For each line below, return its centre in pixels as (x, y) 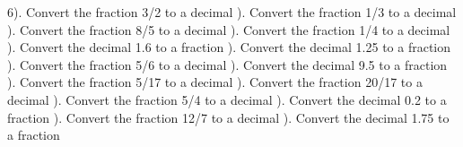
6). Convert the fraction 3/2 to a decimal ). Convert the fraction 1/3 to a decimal (232, 12)
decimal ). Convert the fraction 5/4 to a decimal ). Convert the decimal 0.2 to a (227, 99)
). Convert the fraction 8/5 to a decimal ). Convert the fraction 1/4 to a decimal (229, 29)
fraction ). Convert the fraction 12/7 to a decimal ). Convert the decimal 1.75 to (228, 117)
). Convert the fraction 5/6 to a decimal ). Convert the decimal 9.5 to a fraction (227, 64)
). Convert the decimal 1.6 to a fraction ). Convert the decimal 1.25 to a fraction (229, 47)
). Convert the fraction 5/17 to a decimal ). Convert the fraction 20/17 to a (215, 82)
